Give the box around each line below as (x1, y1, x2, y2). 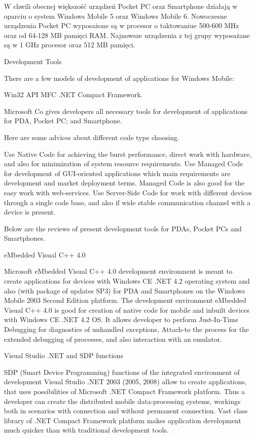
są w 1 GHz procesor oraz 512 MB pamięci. (4, 39, 135, 50)
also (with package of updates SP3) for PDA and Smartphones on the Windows (4, 285, 245, 295)
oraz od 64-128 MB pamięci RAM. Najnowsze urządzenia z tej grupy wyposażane (4, 30, 250, 40)
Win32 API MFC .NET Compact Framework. (4, 89, 143, 100)
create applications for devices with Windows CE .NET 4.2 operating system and (4, 276, 250, 286)
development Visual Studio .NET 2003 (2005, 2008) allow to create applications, (4, 376, 247, 387)
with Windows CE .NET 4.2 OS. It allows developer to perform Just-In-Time (4, 314, 238, 325)
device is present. (4, 207, 56, 217)
